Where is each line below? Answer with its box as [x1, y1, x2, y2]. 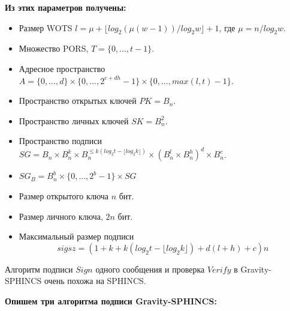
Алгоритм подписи [5, 262, 73, 275]
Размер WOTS [19, 21, 72, 34]
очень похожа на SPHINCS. [44, 274, 146, 287]
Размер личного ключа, [19, 210, 103, 222]
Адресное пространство [19, 62, 105, 74]
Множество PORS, [19, 42, 89, 55]
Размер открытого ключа [19, 190, 108, 202]
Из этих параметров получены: [5, 1, 126, 13]
